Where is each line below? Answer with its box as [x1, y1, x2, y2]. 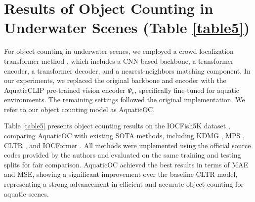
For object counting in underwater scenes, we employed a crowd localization [4, 46, 234, 56]
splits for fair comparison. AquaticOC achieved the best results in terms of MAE [4, 159, 249, 169]
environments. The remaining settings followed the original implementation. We [4, 94, 245, 105]
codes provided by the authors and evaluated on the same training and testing [4, 150, 241, 160]
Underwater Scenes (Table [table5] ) [4, 17, 250, 38]
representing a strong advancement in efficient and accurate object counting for [4, 179, 244, 189]
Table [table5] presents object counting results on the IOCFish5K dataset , [4, 121, 230, 131]
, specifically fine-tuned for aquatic [134, 84, 240, 95]
